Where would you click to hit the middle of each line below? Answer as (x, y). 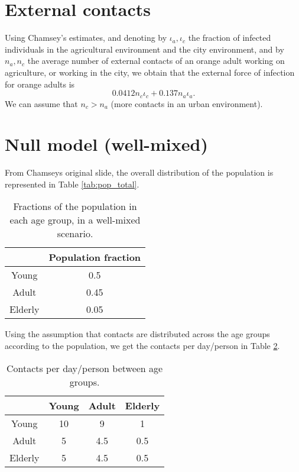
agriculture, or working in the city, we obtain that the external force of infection (150, 72)
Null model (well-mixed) (106, 144)
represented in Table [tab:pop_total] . (72, 184)
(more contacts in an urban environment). (187, 103)
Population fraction (95, 257)
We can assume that (41, 103)
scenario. (75, 234)
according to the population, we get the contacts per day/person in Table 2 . (142, 346)
